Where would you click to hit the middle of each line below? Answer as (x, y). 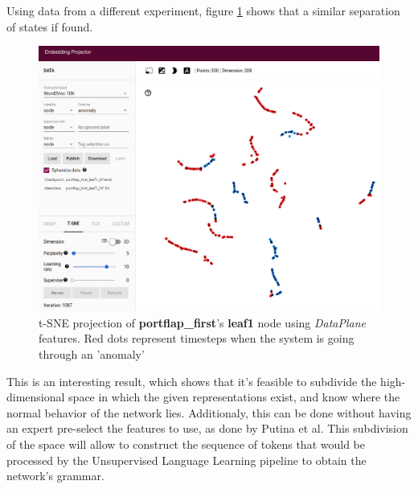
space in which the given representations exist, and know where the (234, 397)
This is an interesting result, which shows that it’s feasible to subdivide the (192, 381)
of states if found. (50, 26)
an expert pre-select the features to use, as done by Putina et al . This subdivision (207, 428)
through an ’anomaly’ (92, 353)
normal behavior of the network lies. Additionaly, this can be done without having (209, 412)
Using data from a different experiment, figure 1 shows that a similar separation (203, 10)
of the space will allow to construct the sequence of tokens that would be (186, 444)
